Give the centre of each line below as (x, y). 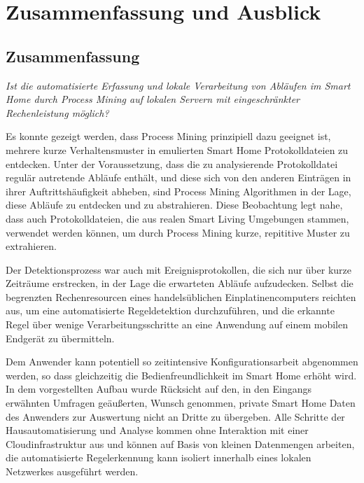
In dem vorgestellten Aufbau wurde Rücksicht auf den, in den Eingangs (159, 389)
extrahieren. (31, 246)
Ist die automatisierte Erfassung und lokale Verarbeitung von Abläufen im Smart (178, 85)
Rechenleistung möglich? (57, 112)
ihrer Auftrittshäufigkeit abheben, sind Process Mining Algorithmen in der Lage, (178, 191)
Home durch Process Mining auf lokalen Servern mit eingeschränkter (153, 99)
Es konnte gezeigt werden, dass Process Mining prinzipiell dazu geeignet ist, (168, 136)
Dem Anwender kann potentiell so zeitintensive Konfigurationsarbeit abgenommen (182, 362)
